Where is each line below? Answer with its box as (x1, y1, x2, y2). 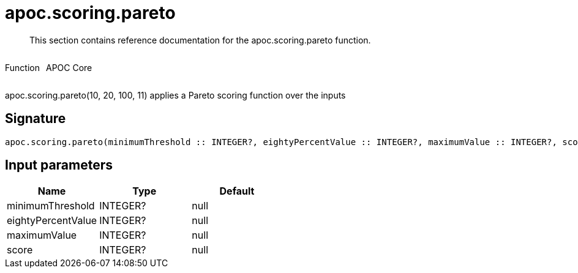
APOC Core (45, 62, 92, 73)
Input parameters (5, 157, 113, 173)
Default (219, 185, 255, 198)
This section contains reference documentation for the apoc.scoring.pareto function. (29, 34, 371, 45)
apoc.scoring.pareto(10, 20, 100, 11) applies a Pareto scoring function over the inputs (5, 89, 346, 100)
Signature (5, 111, 66, 127)
